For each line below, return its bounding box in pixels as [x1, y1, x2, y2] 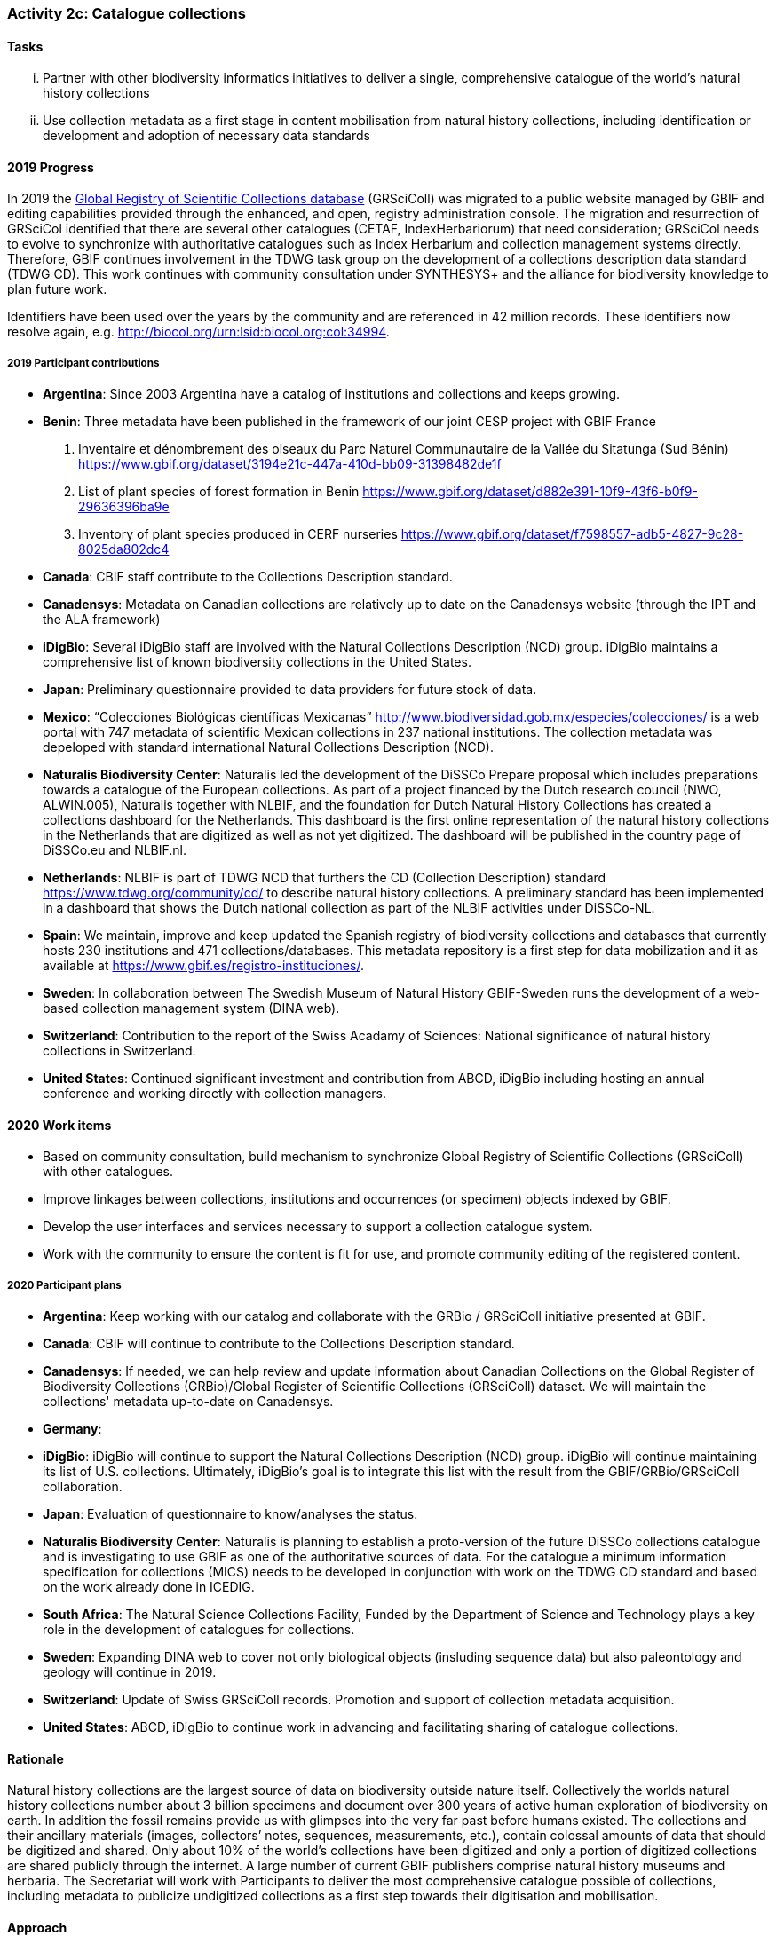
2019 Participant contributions [7, 356, 160, 369]
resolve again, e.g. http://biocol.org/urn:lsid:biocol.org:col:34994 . [7, 324, 390, 340]
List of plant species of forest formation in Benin [78, 484, 360, 500]
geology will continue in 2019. [43, 1664, 217, 1680]
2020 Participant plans [7, 1278, 122, 1292]
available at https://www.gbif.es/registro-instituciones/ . [43, 958, 364, 974]
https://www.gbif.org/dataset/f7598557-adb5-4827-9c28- [400, 526, 744, 542]
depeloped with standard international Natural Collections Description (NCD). [43, 739, 494, 755]
